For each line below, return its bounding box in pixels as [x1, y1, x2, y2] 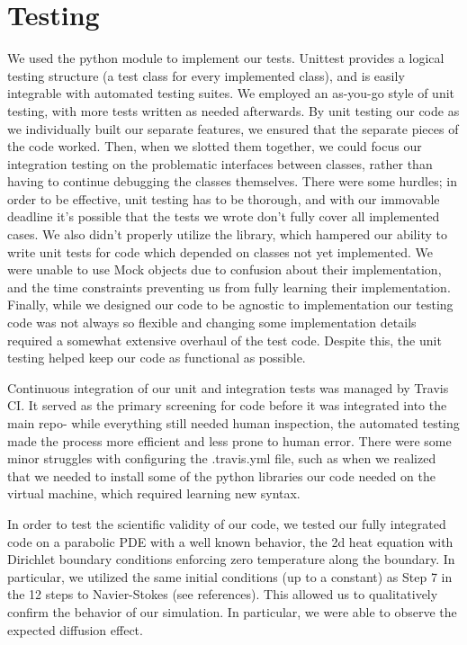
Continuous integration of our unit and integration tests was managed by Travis [7, 378, 449, 397]
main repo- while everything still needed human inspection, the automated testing [7, 414, 460, 432]
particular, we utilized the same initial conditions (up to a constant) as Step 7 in [7, 567, 453, 586]
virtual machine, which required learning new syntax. [7, 484, 301, 503]
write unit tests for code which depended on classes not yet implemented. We [7, 242, 433, 261]
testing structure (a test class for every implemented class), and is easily [7, 66, 405, 85]
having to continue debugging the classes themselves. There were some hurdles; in [7, 172, 457, 191]
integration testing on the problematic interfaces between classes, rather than [7, 154, 433, 173]
